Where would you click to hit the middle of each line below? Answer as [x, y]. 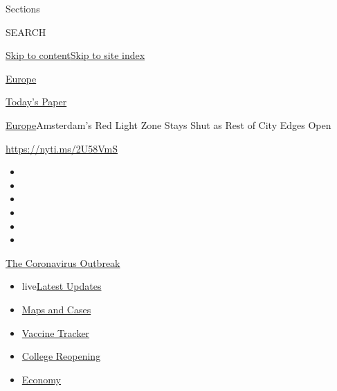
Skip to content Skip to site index [75, 55]
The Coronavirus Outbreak [63, 262]
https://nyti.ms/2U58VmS [62, 148]
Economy [41, 379]
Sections [23, 8]
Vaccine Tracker [56, 332]
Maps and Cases [56, 309]
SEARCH [26, 32]
